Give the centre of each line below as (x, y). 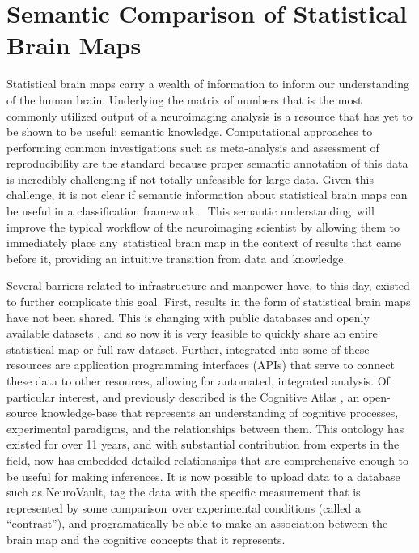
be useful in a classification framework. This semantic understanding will (190, 211)
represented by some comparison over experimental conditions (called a (184, 507)
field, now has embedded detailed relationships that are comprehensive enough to (208, 459)
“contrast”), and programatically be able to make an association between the (197, 523)
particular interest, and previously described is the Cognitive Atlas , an (183, 396)
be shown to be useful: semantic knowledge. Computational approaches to (190, 132)
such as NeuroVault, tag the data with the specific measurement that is (184, 492)
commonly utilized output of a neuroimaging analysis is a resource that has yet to (209, 115)
